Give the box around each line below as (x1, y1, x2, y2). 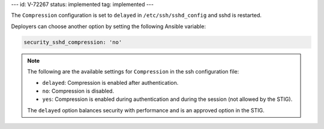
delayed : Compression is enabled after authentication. (42, 79, 179, 86)
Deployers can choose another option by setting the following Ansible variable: (11, 23, 206, 30)
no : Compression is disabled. (42, 87, 114, 94)
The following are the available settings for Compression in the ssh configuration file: (27, 68, 239, 75)
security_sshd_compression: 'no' (23, 39, 122, 45)
